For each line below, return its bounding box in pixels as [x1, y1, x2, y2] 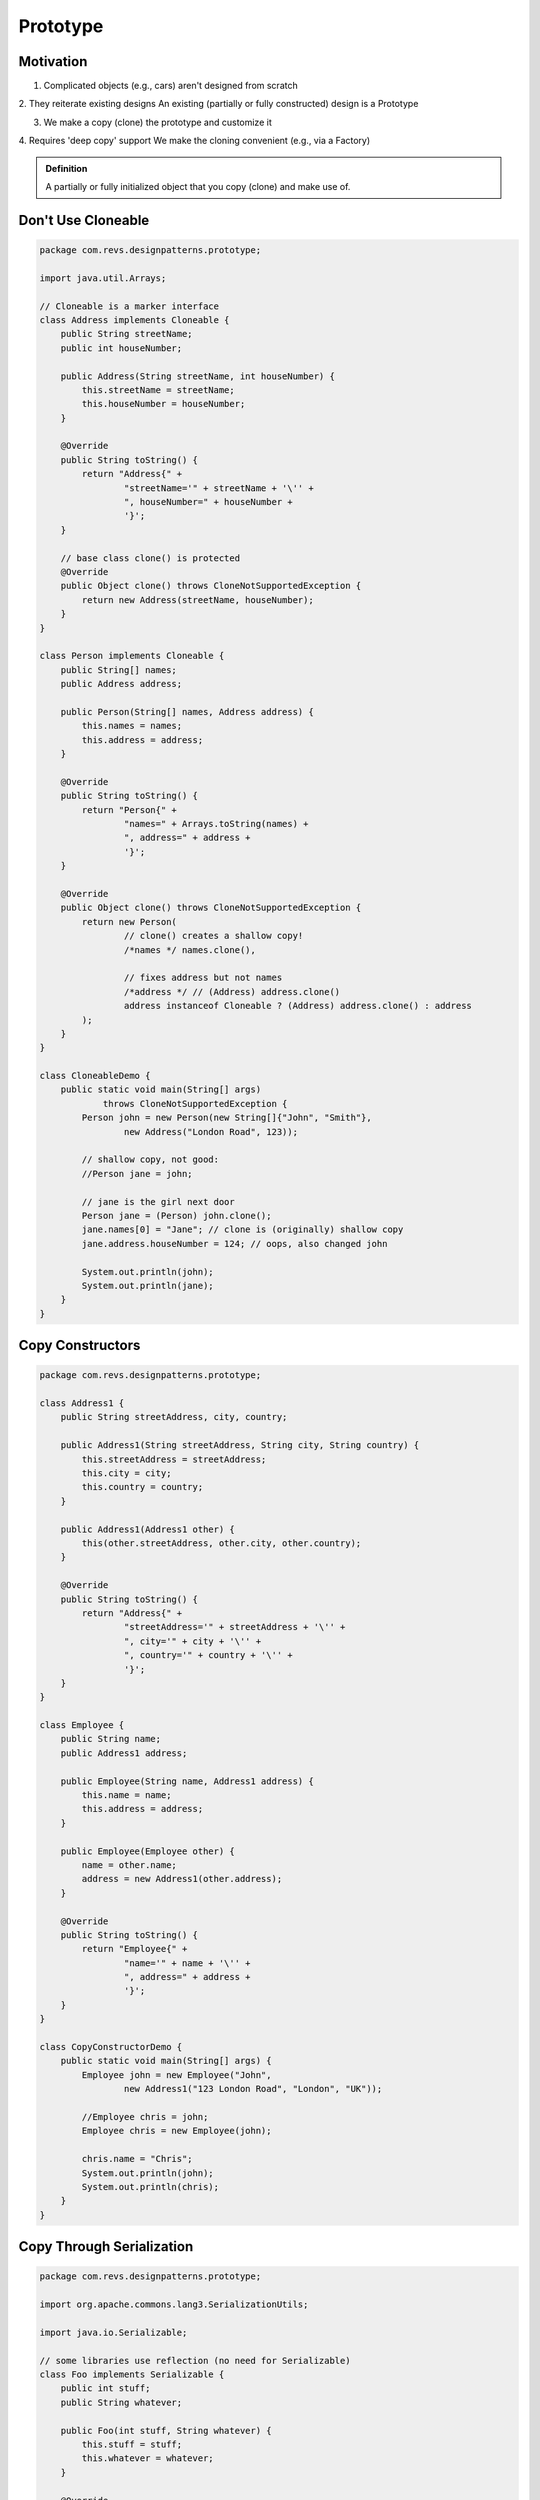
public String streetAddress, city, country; [60, 1411, 288, 1423]
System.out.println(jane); [81, 1280, 214, 1291]
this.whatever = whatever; [81, 2453, 214, 2464]
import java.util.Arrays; [39, 272, 167, 284]
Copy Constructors [18, 1337, 141, 1354]
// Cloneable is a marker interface [39, 300, 220, 312]
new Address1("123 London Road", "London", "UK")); [123, 2083, 383, 2095]
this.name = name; [81, 1790, 172, 1801]
